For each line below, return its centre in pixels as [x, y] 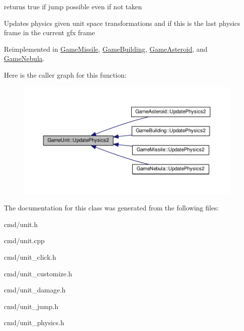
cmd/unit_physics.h [34, 322]
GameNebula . [24, 58]
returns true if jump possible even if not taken [73, 6]
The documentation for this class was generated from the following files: [112, 208]
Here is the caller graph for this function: [65, 74]
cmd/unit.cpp [24, 240]
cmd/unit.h [21, 224]
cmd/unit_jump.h [31, 306]
